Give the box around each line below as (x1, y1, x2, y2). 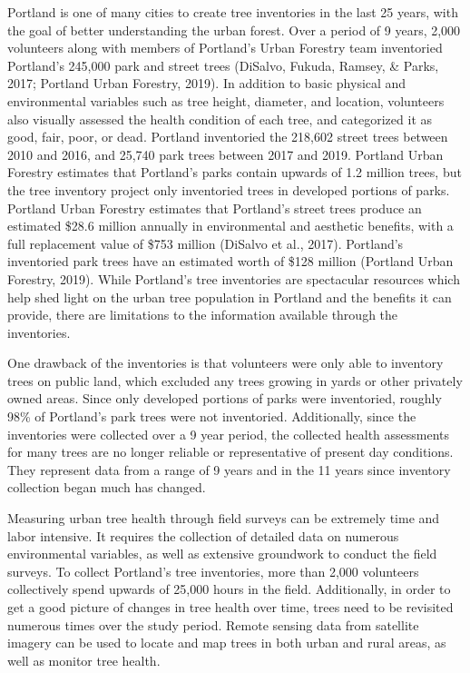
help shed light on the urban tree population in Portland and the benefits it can (7, 287, 452, 306)
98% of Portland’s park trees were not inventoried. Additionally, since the (7, 407, 416, 426)
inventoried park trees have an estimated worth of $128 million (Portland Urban (7, 252, 454, 271)
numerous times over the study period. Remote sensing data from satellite (7, 615, 419, 634)
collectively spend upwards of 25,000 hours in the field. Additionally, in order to (7, 579, 451, 599)
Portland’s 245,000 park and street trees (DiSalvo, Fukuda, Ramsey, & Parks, (7, 55, 439, 74)
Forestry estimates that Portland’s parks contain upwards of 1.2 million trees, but (7, 163, 462, 182)
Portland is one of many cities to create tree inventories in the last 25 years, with (7, 3, 458, 21)
